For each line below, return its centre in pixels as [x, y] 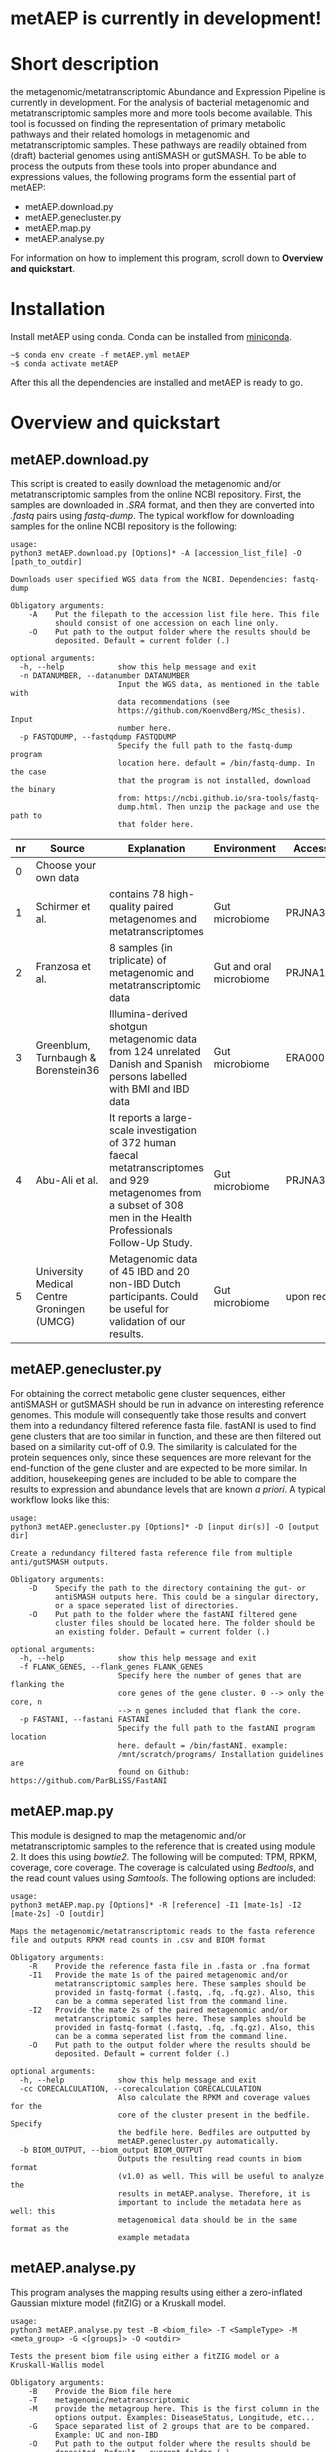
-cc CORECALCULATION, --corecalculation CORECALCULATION [140, 2088]
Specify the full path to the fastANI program [216, 1728]
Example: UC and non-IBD [106, 2435]
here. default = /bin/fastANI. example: [202, 1745]
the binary [33, 790]
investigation [166, 1130]
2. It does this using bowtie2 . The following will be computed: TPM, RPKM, [164, 1856]
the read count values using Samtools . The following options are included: [163, 1878]
